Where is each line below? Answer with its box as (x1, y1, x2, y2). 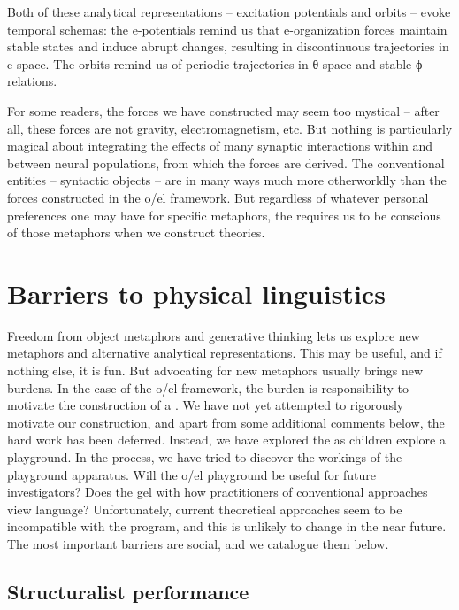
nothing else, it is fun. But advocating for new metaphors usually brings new (7, 361, 424, 380)
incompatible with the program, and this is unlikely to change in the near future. (7, 517, 447, 536)
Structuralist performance (7, 577, 249, 605)
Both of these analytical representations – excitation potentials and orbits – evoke (7, 3, 451, 20)
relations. (7, 72, 57, 90)
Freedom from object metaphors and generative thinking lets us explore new (7, 326, 420, 344)
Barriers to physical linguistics (7, 274, 386, 311)
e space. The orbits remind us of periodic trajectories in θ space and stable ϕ (7, 54, 423, 73)
